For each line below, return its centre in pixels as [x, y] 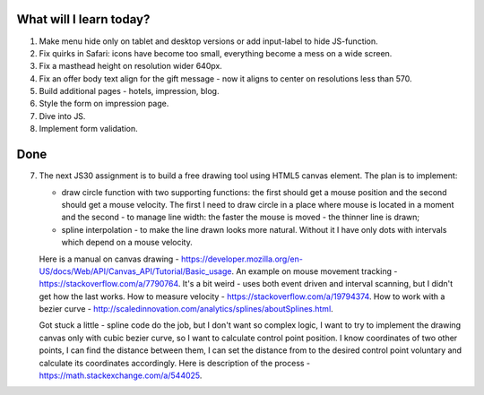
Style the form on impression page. [104, 104]
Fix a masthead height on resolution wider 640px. [131, 66]
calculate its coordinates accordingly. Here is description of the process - [175, 363]
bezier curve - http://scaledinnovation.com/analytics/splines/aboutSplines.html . [186, 309]
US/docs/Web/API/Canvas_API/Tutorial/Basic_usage [135, 271]
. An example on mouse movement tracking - [315, 271]
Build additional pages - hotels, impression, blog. [129, 91]
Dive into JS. [62, 116]
